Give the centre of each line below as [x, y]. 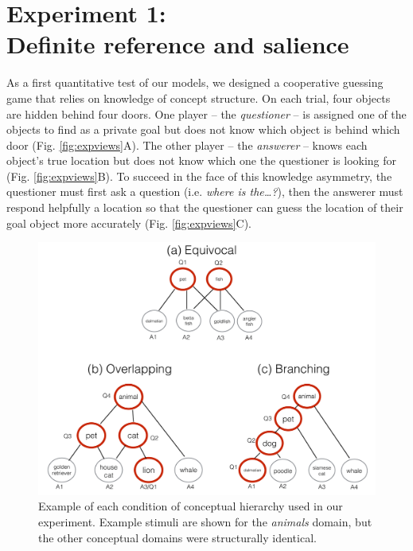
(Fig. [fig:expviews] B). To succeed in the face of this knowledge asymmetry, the [199, 176]
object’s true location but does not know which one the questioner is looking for [202, 160]
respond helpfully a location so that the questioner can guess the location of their [205, 207]
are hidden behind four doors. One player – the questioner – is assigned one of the [206, 113]
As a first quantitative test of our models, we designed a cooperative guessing [195, 82]
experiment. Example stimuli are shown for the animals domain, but [205, 522]
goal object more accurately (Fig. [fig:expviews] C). [129, 223]
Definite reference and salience [178, 44]
